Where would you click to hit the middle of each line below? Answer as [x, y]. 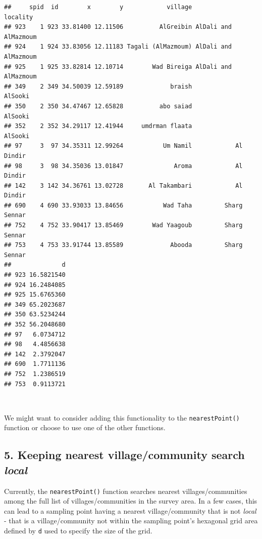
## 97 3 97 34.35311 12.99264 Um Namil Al [123, 146]
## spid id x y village [98, 7]
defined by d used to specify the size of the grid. [78, 531]
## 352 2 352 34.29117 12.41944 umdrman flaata [98, 126]
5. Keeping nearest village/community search [124, 455]
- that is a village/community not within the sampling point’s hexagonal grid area [131, 521]
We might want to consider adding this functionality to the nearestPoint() [122, 417]
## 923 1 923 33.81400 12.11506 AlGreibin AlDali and [118, 27]
